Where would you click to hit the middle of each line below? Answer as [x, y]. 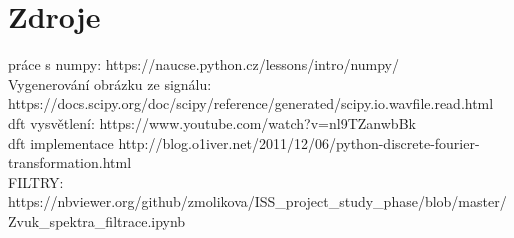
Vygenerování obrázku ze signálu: [110, 83]
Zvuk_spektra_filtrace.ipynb [97, 220]
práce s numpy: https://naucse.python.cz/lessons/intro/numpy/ [204, 64]
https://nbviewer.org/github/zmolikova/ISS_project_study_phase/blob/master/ [257, 201]
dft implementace [61, 142]
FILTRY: [36, 181]
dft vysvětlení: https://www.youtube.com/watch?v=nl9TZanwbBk [212, 122]
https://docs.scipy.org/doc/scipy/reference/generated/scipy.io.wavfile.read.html [251, 103]
